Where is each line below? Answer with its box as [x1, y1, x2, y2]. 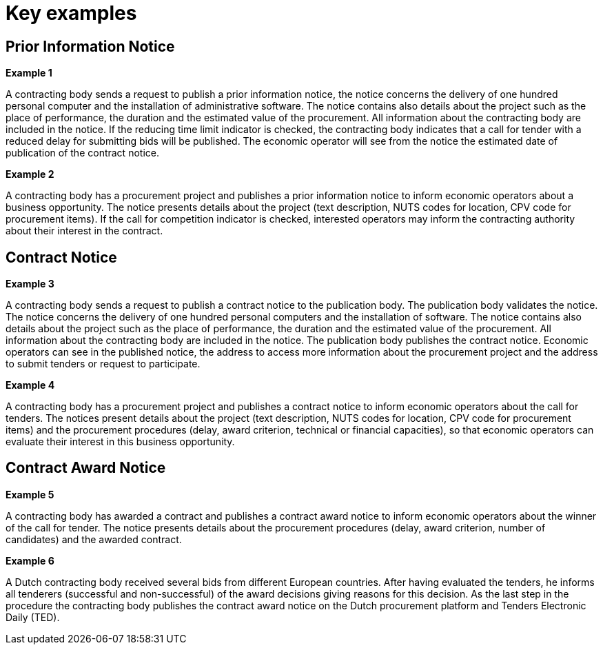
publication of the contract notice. [6, 147, 159, 159]
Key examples [6, 1, 137, 25]
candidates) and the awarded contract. [6, 533, 182, 545]
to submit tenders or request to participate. [6, 358, 201, 370]
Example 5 [6, 488, 54, 500]
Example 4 [6, 379, 55, 392]
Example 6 [6, 554, 54, 567]
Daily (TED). [6, 611, 60, 623]
